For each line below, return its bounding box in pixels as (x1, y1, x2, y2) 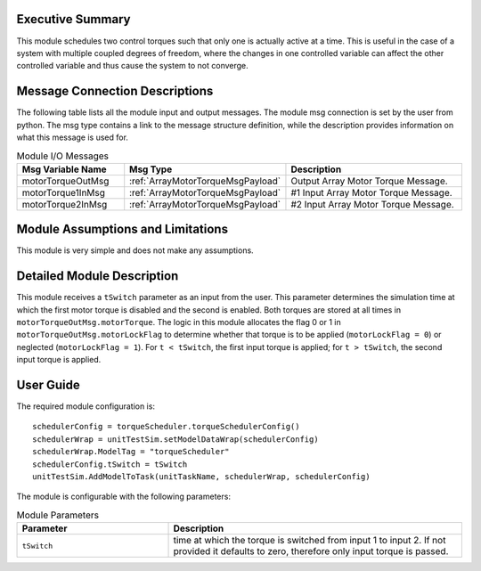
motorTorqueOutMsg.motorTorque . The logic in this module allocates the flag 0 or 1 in (16, 316, 342, 327)
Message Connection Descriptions (16, 84, 214, 99)
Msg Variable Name (21, 163, 107, 175)
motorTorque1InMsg (21, 186, 106, 199)
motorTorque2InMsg (21, 198, 108, 210)
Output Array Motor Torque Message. (290, 175, 449, 187)
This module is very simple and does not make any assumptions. (16, 245, 254, 256)
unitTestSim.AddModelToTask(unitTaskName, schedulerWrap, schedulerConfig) (32, 471, 371, 481)
